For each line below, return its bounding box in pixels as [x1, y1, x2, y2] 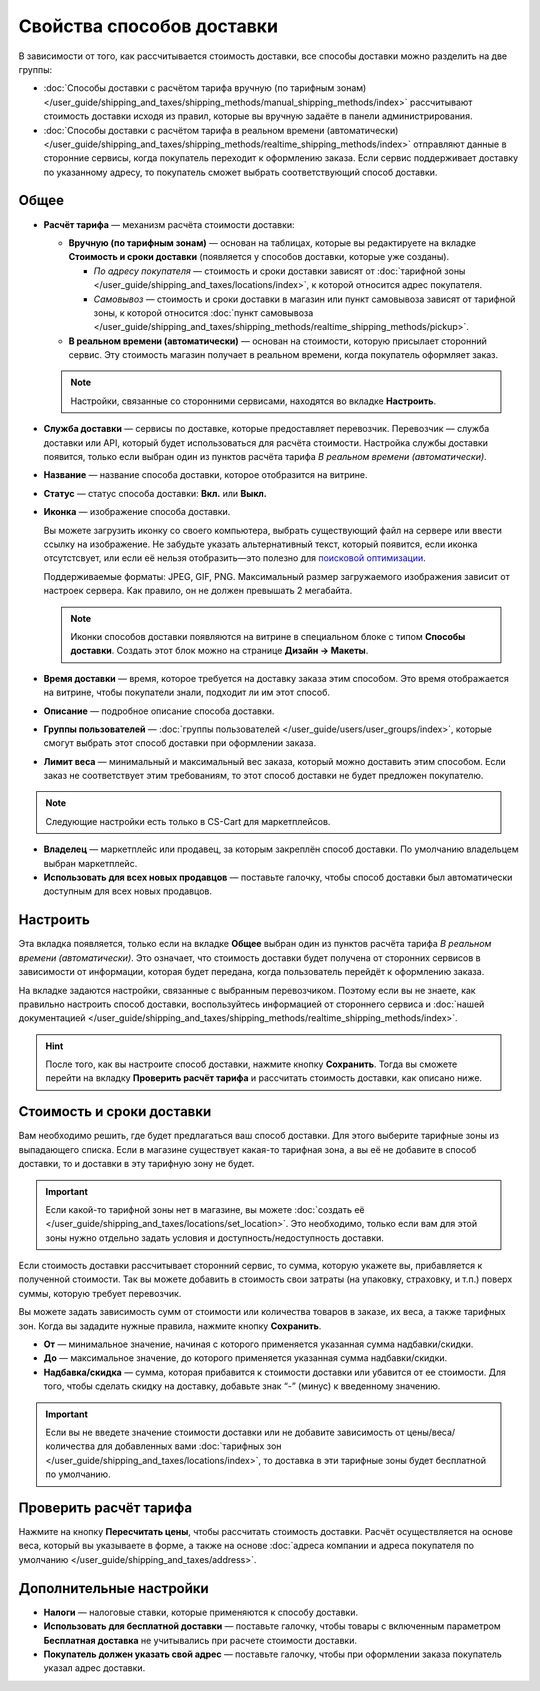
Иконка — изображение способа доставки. [43, 506, 231, 518]
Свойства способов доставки [18, 15, 279, 37]
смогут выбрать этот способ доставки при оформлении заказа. [43, 737, 317, 749]
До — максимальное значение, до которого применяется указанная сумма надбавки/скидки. [43, 1352, 448, 1364]
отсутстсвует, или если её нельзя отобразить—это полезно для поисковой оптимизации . [43, 552, 427, 564]
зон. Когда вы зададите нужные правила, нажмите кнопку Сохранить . [18, 1320, 322, 1332]
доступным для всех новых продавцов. [43, 885, 213, 897]
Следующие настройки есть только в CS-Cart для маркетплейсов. [45, 815, 331, 827]
